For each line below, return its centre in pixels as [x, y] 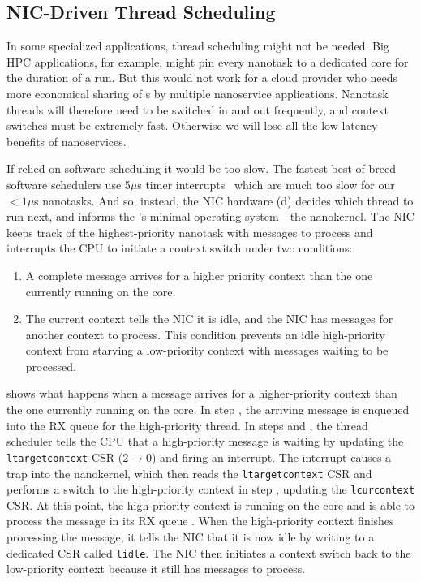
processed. [51, 366]
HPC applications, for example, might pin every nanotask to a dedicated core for [208, 61]
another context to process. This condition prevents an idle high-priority [205, 334]
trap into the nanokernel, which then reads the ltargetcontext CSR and [189, 473]
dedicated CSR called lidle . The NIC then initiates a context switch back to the [209, 552]
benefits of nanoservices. [67, 141]
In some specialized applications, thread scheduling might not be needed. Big [198, 46]
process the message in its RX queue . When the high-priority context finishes [200, 521]
